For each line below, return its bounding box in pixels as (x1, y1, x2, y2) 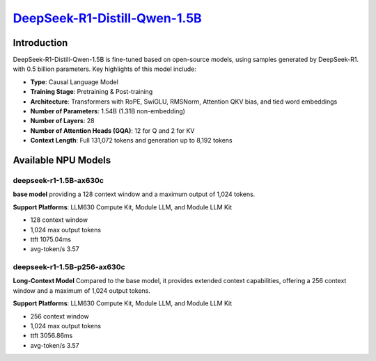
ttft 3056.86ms (30, 331, 73, 340)
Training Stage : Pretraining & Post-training (30, 88, 153, 96)
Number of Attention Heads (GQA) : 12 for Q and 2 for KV (30, 126, 195, 135)
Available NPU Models (13, 154, 111, 166)
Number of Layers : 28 (30, 117, 95, 125)
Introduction (13, 37, 68, 49)
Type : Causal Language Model (30, 77, 118, 86)
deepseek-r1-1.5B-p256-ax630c (13, 262, 125, 272)
